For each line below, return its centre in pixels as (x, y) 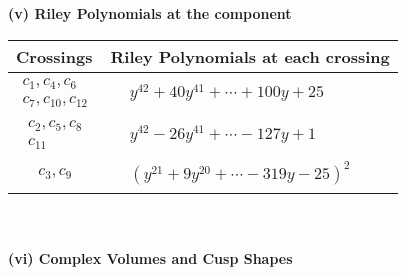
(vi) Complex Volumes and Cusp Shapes (150, 258)
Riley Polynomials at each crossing (250, 56)
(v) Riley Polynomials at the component (150, 13)
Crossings (54, 56)
